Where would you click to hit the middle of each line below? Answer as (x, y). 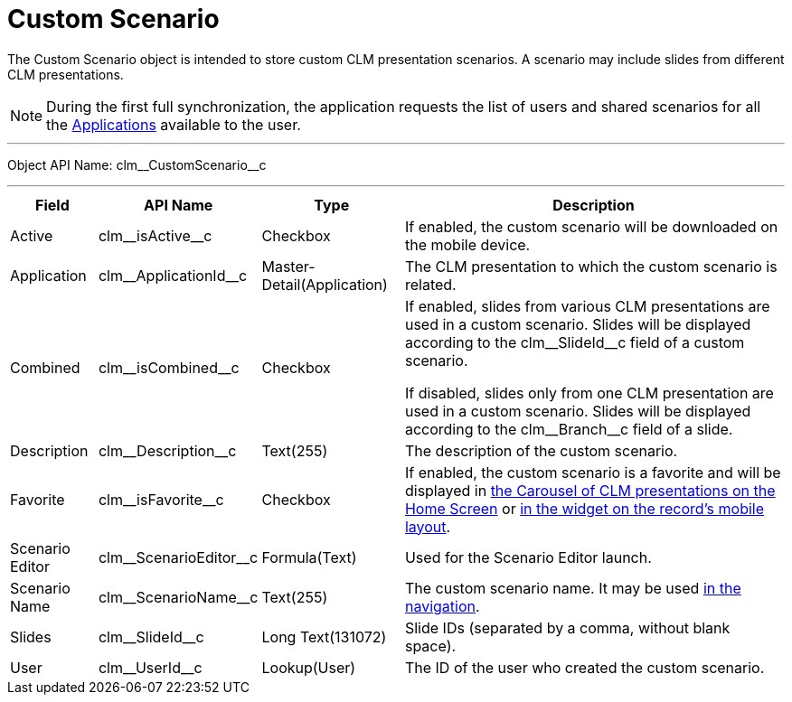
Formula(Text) (309, 557)
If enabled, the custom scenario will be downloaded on (591, 226)
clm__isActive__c (155, 235)
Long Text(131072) (324, 636)
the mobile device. (467, 244)
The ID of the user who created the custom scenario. (585, 667)
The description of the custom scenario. (541, 450)
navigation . (442, 606)
